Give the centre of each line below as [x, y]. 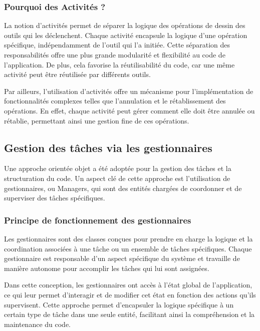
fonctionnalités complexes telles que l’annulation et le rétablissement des [115, 101]
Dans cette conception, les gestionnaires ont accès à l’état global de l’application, [128, 285]
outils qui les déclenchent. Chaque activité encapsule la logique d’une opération [126, 35]
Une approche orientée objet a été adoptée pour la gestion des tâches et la [118, 168]
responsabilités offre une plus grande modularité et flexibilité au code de [115, 54]
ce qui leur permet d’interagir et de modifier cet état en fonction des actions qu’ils [130, 294]
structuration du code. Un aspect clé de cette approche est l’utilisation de [117, 178]
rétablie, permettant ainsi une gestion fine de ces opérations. [97, 120]
